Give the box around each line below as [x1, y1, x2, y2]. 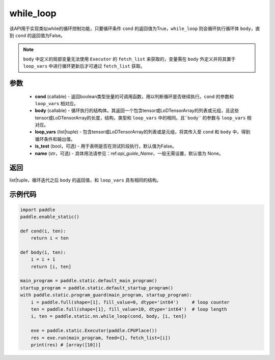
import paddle [20, 206, 56, 213]
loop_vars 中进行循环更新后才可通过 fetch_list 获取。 [23, 63, 145, 69]
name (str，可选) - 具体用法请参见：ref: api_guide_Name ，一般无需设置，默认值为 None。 [35, 150, 224, 156]
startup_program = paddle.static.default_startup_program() [20, 285, 174, 291]
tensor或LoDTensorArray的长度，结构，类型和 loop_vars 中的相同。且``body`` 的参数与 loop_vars [35, 114, 246, 121]
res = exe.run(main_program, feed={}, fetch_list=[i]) [31, 335, 171, 341]
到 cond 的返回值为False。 [9, 32, 66, 38]
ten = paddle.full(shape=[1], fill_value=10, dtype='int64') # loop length [31, 307, 227, 312]
